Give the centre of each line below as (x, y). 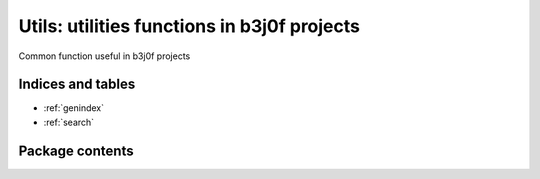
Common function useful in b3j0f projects (104, 56)
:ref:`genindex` (74, 108)
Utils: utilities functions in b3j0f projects (189, 26)
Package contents (76, 150)
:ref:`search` (69, 122)
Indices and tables (77, 84)
